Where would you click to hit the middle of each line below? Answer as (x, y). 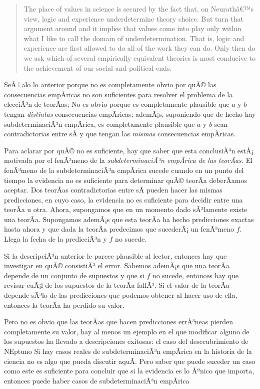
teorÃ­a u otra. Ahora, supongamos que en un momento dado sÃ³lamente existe (126, 209)
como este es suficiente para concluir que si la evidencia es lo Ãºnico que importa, (129, 371)
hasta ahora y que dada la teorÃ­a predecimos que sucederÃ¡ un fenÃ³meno (119, 229)
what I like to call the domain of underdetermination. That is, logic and (134, 38)
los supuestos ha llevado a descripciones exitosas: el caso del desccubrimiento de (126, 341)
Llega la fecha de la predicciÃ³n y (55, 239)
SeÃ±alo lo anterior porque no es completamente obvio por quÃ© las (110, 84)
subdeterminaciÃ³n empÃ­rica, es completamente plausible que (99, 124)
